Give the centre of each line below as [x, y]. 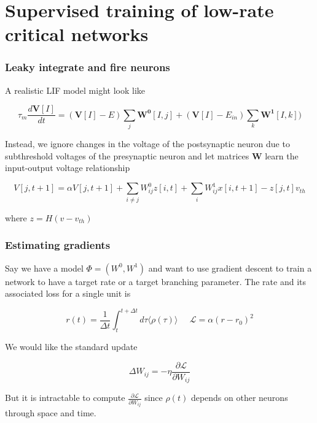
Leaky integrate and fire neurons [88, 67]
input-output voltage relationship [68, 168]
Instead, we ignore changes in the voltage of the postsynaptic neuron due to [147, 144]
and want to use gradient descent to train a [230, 268]
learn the [282, 155]
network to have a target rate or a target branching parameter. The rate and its [156, 281]
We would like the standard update [71, 347]
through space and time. [51, 413]
